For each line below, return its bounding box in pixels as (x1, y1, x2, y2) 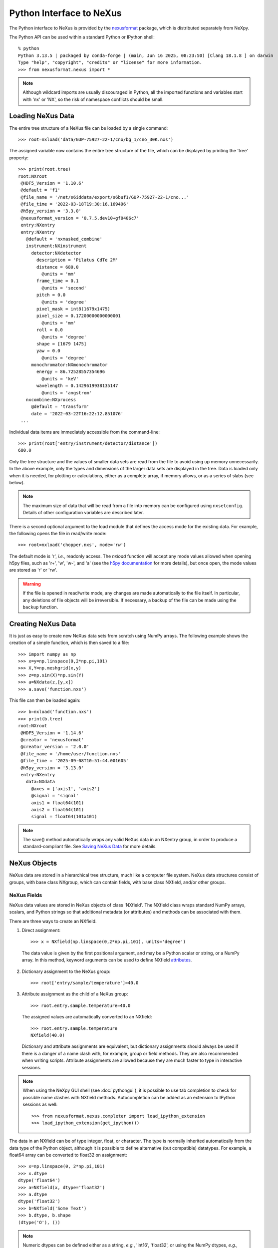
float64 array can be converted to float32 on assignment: (9, 1152, 127, 1158)
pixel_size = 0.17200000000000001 (36, 313, 121, 319)
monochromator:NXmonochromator (31, 362, 108, 368)
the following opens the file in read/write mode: (9, 530, 107, 536)
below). (9, 479, 25, 485)
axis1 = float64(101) (31, 800, 84, 806)
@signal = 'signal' (31, 793, 79, 799)
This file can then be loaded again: (9, 697, 81, 703)
